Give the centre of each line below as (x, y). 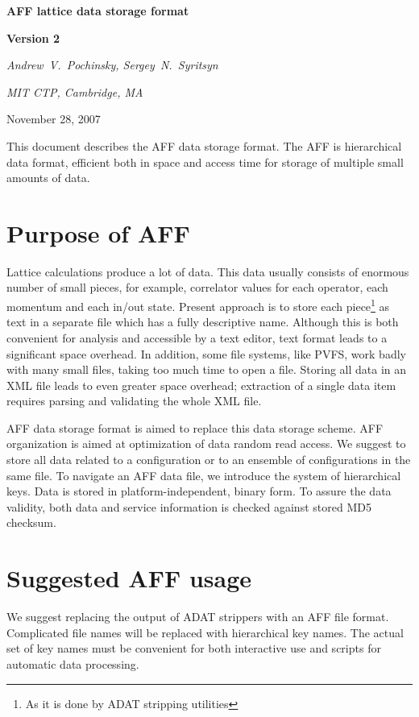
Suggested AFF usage (129, 578)
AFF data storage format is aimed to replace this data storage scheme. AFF (195, 427)
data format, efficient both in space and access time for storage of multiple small (205, 162)
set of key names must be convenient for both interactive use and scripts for (194, 648)
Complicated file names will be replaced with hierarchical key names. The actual (205, 632)
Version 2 (33, 37)
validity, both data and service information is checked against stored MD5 (189, 506)
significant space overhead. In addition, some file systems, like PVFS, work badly (206, 353)
